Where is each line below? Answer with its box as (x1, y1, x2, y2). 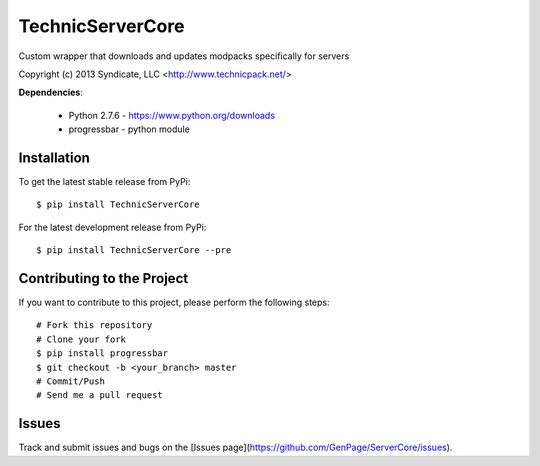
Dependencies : (18, 86, 84, 99)
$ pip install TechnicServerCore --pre (36, 245, 232, 256)
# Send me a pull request (36, 390, 164, 401)
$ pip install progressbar (36, 348, 169, 359)
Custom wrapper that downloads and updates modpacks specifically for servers (18, 50, 350, 62)
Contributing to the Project (18, 270, 189, 287)
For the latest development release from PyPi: (18, 221, 207, 233)
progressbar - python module (68, 123, 190, 135)
